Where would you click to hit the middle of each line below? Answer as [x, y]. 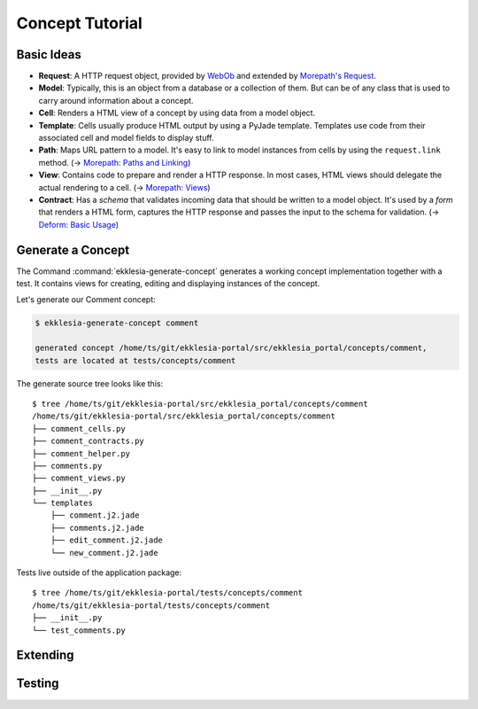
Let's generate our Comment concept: [86, 300]
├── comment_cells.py [79, 429]
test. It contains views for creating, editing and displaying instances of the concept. [168, 284]
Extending [45, 655]
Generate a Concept [73, 249]
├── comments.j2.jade [97, 528]
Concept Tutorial [80, 23]
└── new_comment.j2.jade [104, 553]
